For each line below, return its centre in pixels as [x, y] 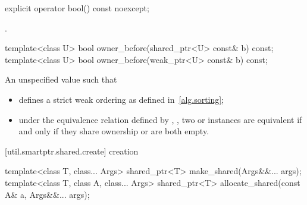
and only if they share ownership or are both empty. [114, 131]
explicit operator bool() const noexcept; [77, 8]
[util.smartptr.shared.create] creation [72, 151]
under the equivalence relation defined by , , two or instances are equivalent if [160, 119]
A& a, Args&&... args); [47, 194]
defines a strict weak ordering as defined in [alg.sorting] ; [121, 99]
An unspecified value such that [61, 79]
